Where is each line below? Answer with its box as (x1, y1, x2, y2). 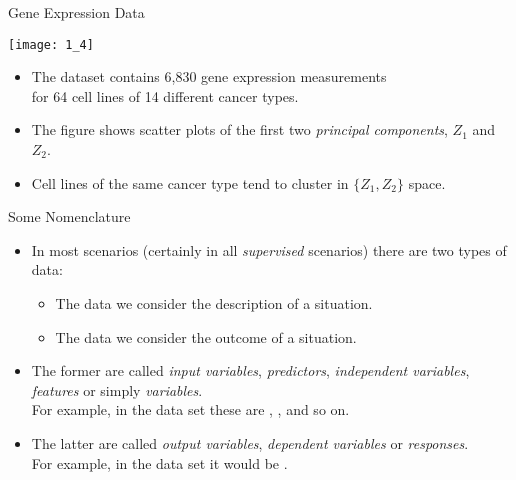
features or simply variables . (31, 379, 203, 400)
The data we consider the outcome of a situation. (55, 326, 357, 347)
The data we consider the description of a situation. (55, 293, 373, 313)
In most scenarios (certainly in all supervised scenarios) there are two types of (31, 239, 507, 260)
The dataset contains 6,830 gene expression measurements (31, 66, 387, 87)
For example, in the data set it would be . (31, 452, 288, 473)
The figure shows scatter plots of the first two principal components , (31, 119, 448, 140)
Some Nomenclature (8, 206, 131, 227)
